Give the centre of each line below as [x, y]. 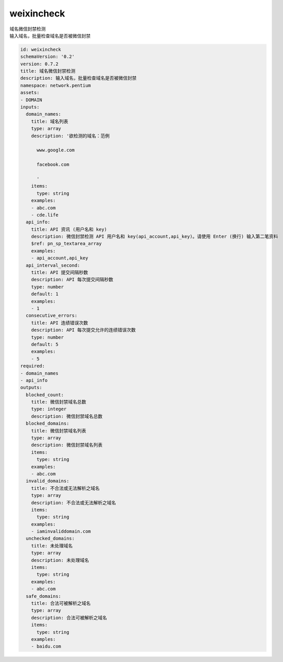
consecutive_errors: [52, 316]
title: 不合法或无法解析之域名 [65, 488]
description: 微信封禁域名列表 [67, 445]
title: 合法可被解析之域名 [61, 603]
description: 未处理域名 [60, 560]
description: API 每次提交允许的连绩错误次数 [83, 330]
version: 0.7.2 [39, 64]
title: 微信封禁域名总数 [59, 402]
